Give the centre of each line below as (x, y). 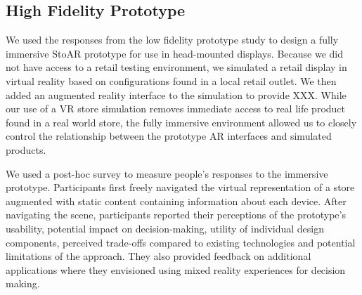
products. (26, 149)
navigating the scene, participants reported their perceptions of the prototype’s (176, 215)
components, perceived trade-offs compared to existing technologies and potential (181, 242)
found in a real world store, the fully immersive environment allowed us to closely (181, 122)
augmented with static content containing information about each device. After (176, 201)
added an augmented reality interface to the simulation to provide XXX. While (176, 94)
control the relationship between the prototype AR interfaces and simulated (169, 136)
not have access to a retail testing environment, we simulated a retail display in (176, 67)
